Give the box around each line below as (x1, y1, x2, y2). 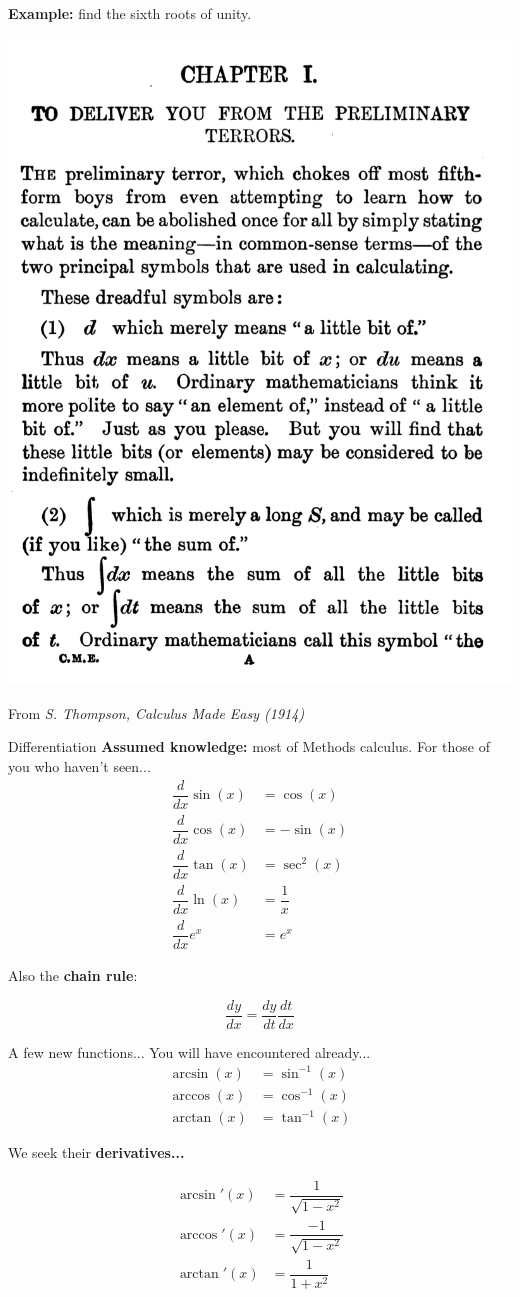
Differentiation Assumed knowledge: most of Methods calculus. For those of (8, 736, 490, 757)
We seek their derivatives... (8, 1142, 185, 1163)
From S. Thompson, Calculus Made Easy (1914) (8, 702, 305, 723)
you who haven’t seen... (8, 755, 151, 776)
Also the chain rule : (8, 964, 138, 985)
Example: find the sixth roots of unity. (8, 3, 252, 23)
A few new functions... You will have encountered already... (8, 1041, 371, 1062)
